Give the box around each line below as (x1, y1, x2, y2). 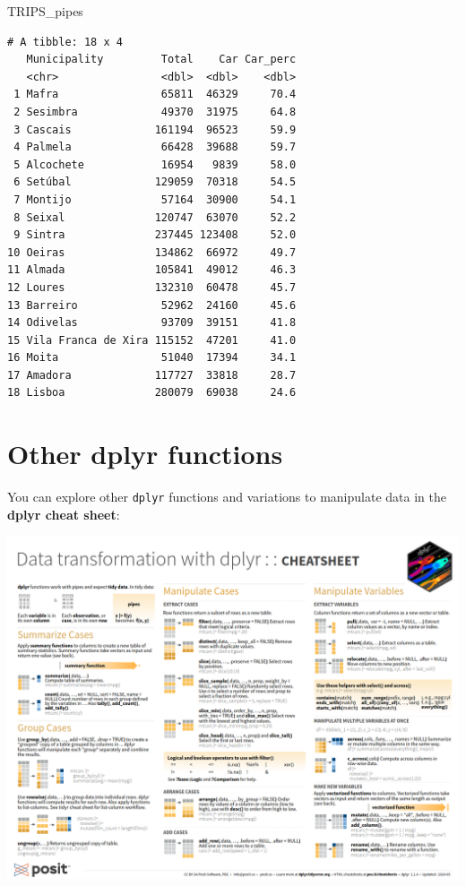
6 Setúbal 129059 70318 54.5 (13, 176, 297, 189)
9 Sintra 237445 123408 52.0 (13, 228, 297, 242)
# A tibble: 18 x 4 (7, 35, 123, 48)
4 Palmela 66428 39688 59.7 (13, 141, 297, 154)
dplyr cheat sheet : (7, 504, 120, 523)
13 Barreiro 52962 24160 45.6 (7, 298, 297, 312)
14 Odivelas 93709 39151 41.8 (7, 316, 297, 330)
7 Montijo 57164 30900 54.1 (13, 193, 297, 206)
